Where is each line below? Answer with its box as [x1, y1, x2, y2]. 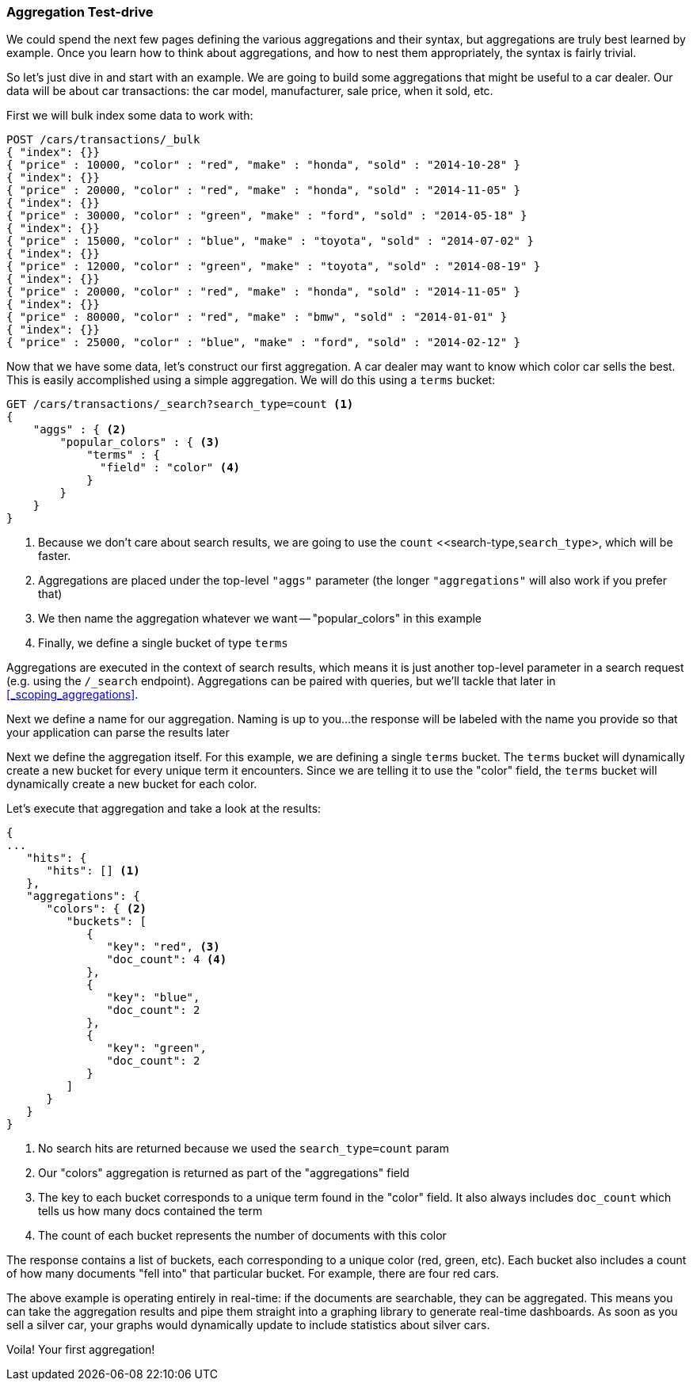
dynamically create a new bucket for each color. [6, 777, 257, 791]
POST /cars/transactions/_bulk [6, 133, 200, 147]
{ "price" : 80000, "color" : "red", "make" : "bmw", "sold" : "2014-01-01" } [6, 311, 508, 324]
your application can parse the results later [6, 726, 230, 740]
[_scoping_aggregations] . [6, 688, 139, 702]
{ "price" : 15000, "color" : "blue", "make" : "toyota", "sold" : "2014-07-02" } [6, 234, 534, 248]
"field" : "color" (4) [100, 461, 241, 474]
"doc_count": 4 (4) [106, 953, 227, 966]
